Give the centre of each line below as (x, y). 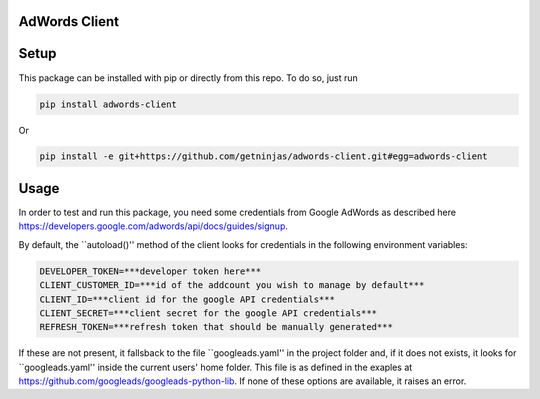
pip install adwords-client (108, 104)
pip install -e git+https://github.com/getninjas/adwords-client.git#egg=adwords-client (264, 156)
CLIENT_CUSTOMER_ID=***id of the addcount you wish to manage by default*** (232, 285)
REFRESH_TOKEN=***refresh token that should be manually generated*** (216, 327)
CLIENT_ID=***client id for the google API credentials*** (187, 299)
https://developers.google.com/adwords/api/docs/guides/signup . (153, 226)
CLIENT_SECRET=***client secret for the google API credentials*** (208, 313)
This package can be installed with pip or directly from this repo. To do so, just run (188, 77)
